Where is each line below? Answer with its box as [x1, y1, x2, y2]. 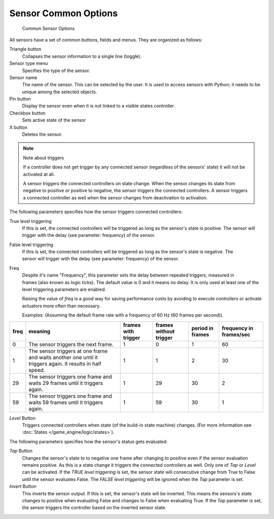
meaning [28, 328, 51, 335]
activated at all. [23, 171, 55, 177]
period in [191, 325, 214, 332]
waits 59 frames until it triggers [28, 399, 104, 406]
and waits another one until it [28, 354, 98, 361]
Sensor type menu [9, 60, 48, 66]
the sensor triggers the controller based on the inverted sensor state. [22, 505, 167, 511]
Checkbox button [9, 110, 46, 116]
